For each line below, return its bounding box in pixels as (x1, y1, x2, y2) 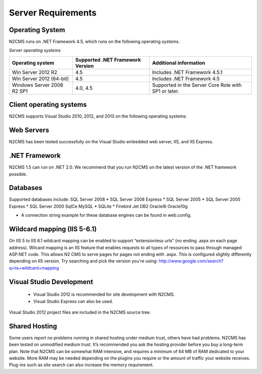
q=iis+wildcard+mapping (9, 265, 59, 271)
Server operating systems (9, 48, 61, 53)
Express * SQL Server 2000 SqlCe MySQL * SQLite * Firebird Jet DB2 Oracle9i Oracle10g (9, 203, 188, 209)
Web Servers (9, 126, 49, 135)
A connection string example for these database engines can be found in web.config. (21, 212, 192, 218)
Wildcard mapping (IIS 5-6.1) (9, 225, 97, 233)
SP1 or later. (152, 87, 180, 94)
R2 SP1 (12, 87, 28, 94)
